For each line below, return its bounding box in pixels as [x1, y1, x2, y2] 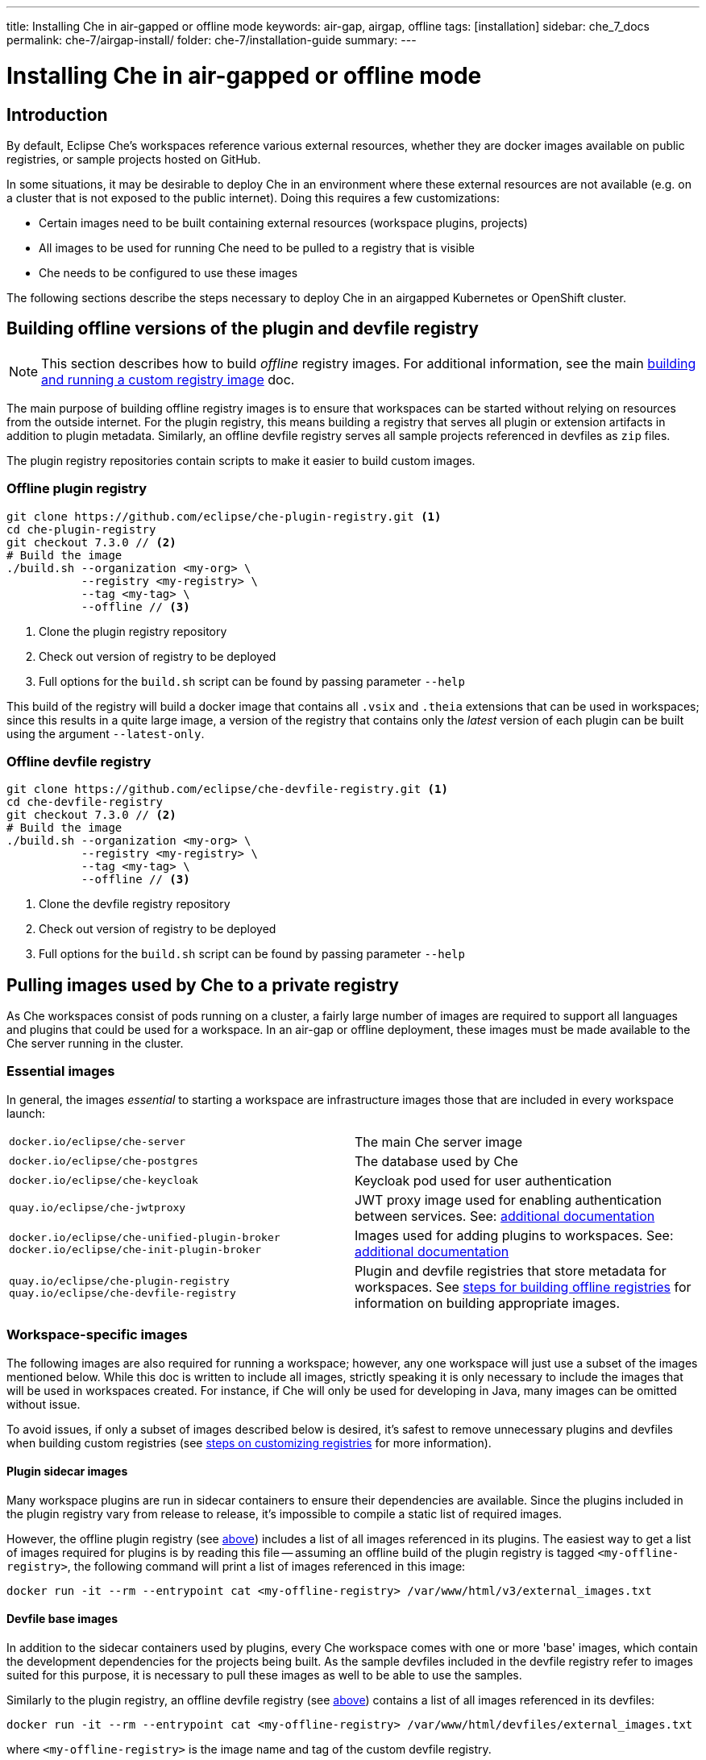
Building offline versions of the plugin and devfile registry [6, 318, 479, 339]
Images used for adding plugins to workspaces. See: [355, 1227, 674, 1243]
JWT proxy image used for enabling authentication [355, 1191, 662, 1208]
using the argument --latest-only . [6, 726, 205, 741]
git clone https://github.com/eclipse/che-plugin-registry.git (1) [6, 509, 442, 523]
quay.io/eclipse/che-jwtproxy [9, 1202, 186, 1214]
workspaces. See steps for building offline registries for [355, 1278, 691, 1295]
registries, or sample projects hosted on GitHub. [6, 152, 261, 166]
